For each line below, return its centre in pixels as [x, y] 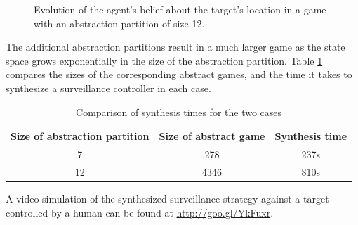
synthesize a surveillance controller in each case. [108, 88]
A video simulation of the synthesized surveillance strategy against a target [167, 198]
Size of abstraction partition [80, 136]
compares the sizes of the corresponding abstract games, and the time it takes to [179, 74]
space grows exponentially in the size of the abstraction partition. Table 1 [164, 60]
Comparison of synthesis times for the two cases [179, 111]
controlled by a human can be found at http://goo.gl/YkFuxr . [140, 212]
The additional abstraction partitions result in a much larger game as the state [175, 47]
